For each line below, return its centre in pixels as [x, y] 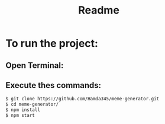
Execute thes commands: [54, 85]
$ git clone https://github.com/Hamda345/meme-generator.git [82, 99]
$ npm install [23, 110]
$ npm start [20, 116]
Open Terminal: [35, 65]
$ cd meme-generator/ [32, 105]
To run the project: [52, 43]
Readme [99, 10]
